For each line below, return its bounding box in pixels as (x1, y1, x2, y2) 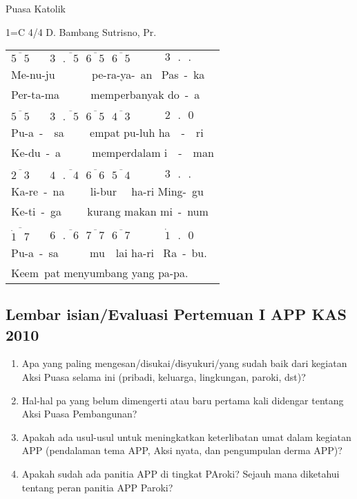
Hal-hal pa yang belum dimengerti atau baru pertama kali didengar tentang (21, 393, 344, 407)
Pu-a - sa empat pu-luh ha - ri (11, 124, 204, 141)
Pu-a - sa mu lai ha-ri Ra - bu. (11, 244, 207, 261)
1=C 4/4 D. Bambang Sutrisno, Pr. (6, 24, 157, 39)
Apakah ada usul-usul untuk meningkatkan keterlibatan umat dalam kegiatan (21, 429, 351, 444)
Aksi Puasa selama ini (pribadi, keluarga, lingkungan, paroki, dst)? (21, 370, 306, 384)
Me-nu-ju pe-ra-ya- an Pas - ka (11, 66, 205, 82)
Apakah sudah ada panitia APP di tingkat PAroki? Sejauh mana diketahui (21, 467, 340, 480)
